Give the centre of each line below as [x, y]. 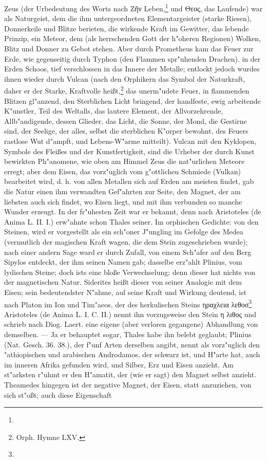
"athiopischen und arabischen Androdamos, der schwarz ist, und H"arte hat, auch [132, 354]
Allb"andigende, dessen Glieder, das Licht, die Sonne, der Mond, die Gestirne [126, 121]
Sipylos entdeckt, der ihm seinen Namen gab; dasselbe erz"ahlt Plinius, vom [123, 262]
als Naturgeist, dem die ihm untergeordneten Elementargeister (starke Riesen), [128, 18]
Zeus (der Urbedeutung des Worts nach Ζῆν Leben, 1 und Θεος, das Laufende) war [133, 7]
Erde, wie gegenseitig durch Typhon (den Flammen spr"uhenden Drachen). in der [132, 58]
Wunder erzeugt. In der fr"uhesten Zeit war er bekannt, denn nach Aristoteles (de [133, 211]
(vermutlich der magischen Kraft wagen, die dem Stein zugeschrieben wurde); [126, 241]
